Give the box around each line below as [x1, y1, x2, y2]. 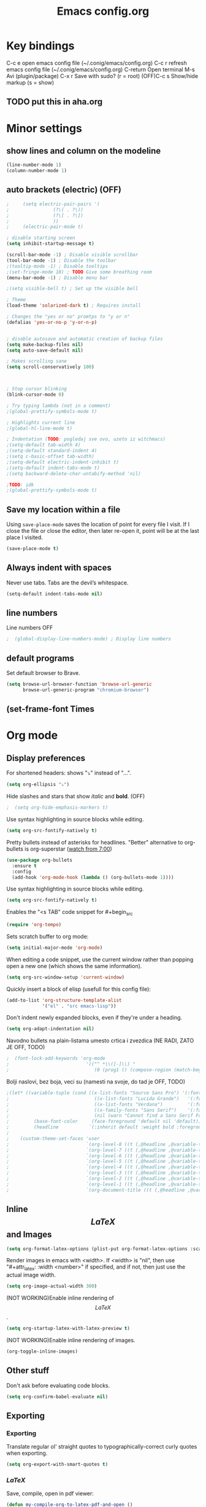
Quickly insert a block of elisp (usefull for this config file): [6, 985, 151, 993]
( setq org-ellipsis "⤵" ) [6, 782, 70, 788]
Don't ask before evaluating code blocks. [6, 1382, 110, 1389]
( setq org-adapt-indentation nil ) [6, 1026, 95, 1032]
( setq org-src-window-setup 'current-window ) [6, 974, 124, 980]
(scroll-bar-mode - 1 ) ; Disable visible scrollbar [6, 252, 139, 258]
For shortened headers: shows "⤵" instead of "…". [6, 769, 132, 777]
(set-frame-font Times [6, 704, 95, 714]
